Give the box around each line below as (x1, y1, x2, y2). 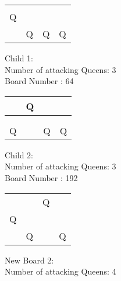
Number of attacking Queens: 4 (5, 265, 116, 277)
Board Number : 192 (5, 171, 78, 183)
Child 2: (5, 148, 34, 161)
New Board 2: (5, 254, 54, 266)
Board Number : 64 (5, 75, 74, 87)
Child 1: (5, 52, 34, 64)
